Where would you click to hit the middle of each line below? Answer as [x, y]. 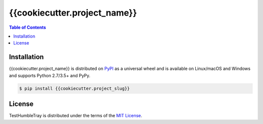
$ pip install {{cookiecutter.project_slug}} [75, 88]
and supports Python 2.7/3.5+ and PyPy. [50, 75]
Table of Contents [28, 27]
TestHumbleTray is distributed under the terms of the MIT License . [75, 116]
